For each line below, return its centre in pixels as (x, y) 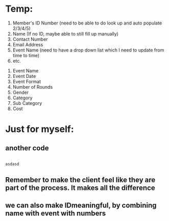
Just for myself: (40, 129)
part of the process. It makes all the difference (80, 188)
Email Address (28, 44)
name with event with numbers (56, 213)
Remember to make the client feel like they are (80, 180)
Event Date (24, 76)
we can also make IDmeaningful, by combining (81, 205)
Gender (21, 92)
